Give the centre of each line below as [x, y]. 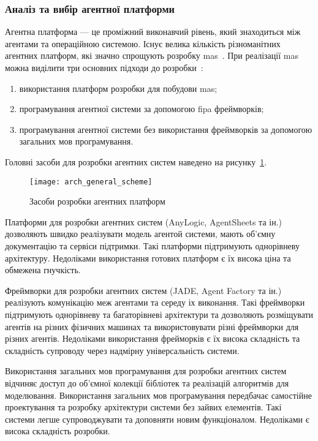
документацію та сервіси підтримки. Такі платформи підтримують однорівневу [152, 246]
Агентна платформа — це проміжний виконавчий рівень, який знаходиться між [153, 32]
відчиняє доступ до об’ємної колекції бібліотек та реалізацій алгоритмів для [147, 383]
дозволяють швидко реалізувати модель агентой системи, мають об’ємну [140, 234]
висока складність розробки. [58, 431]
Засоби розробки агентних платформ [97, 201]
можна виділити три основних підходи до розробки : [104, 67]
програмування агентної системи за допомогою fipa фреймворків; [142, 109]
